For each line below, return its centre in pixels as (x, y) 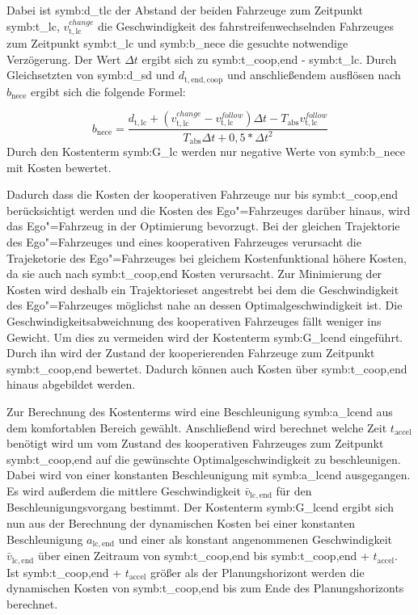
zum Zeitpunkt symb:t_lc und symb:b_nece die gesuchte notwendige (177, 43)
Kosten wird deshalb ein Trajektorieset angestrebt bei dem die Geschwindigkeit (203, 289)
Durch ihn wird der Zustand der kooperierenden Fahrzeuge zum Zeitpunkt (191, 353)
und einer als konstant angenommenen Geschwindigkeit (255, 539)
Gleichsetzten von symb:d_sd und (91, 75)
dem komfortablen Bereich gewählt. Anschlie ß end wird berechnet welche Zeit (197, 427)
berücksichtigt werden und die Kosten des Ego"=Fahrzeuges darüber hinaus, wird (209, 210)
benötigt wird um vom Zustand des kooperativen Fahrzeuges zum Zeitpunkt (195, 443)
